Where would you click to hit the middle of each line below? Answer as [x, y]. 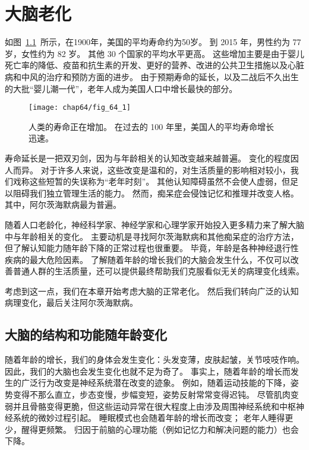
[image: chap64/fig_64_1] [80, 108]
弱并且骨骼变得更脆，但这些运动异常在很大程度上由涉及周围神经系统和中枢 [150, 406]
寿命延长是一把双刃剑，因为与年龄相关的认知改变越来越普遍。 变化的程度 [148, 158]
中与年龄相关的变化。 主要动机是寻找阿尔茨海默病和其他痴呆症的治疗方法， [152, 236]
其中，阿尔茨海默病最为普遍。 [63, 205]
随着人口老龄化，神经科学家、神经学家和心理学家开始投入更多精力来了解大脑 [154, 224]
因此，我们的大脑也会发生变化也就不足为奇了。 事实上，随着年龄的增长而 [148, 371]
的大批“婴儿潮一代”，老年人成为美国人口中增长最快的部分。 [121, 88]
